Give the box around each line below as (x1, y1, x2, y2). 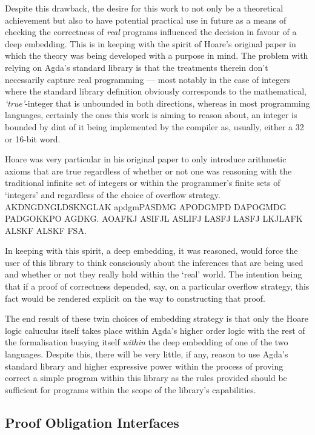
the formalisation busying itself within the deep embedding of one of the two (5, 336, 288, 348)
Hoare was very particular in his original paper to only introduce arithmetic (5, 153, 287, 165)
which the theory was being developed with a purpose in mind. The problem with (5, 49, 308, 62)
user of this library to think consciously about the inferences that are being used (5, 256, 303, 268)
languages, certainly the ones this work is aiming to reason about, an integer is (5, 108, 297, 121)
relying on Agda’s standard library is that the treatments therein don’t (5, 61, 268, 73)
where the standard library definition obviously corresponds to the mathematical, (5, 85, 307, 98)
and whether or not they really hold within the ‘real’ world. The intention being (5, 268, 302, 281)
